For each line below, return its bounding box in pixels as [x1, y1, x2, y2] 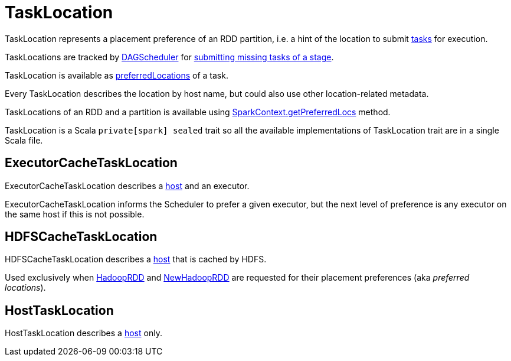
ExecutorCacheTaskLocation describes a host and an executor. [5, 180, 250, 191]
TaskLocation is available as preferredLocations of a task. [5, 70, 228, 80]
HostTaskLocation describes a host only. [5, 328, 162, 339]
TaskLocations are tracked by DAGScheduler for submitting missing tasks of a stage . [5, 51, 334, 62]
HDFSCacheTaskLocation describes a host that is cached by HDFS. [5, 254, 267, 265]
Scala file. [5, 135, 43, 145]
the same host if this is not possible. [5, 209, 145, 219]
